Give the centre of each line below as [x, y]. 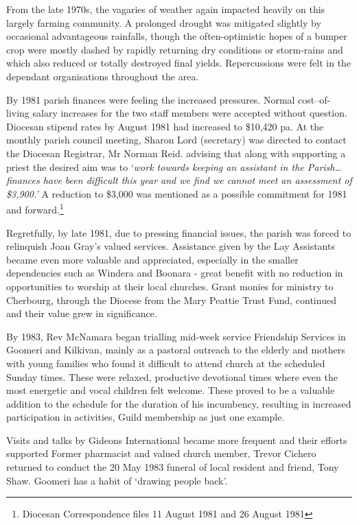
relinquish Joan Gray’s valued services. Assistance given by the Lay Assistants [171, 246]
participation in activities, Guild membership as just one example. [146, 417]
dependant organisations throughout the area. [103, 76]
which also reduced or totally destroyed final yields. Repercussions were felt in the [179, 63]
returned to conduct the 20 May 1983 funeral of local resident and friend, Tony [173, 467]
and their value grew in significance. [82, 313]
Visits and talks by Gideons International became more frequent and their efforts [177, 440]
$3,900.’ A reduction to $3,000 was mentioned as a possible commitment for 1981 [177, 193]
